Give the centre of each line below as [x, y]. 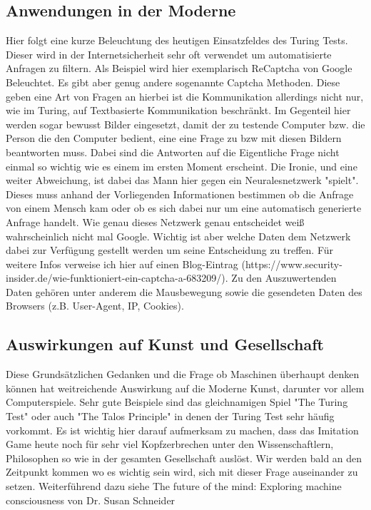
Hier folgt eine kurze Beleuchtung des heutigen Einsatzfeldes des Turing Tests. [177, 40]
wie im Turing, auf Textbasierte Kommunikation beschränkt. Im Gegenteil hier [178, 110]
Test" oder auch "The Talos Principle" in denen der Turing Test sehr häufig [170, 416]
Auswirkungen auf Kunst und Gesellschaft [165, 344]
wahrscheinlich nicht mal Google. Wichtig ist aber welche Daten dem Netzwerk [178, 236]
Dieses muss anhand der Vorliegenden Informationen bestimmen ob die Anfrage [180, 194]
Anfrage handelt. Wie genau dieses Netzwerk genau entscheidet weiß [155, 221]
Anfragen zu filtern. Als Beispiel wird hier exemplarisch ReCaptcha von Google [179, 68]
